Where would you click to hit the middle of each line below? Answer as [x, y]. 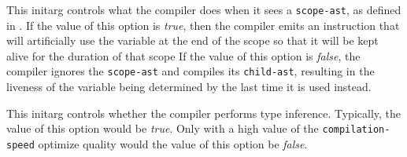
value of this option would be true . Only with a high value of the [163, 128]
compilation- [356, 130]
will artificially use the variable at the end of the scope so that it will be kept [192, 40]
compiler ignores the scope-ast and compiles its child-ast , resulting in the [191, 71]
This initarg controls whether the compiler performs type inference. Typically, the [204, 113]
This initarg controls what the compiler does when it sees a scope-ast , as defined [204, 9]
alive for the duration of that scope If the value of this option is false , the [183, 55]
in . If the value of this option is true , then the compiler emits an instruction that [203, 25]
